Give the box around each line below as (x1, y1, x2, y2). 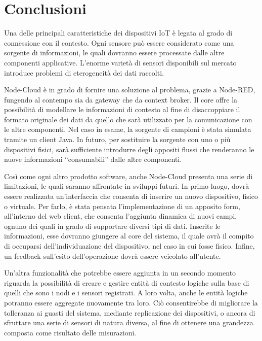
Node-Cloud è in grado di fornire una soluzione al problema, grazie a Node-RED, (4, 84, 255, 95)
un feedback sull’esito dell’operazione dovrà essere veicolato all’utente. (4, 250, 221, 261)
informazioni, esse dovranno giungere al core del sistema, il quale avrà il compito (4, 230, 254, 241)
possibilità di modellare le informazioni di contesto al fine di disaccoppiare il (4, 104, 240, 115)
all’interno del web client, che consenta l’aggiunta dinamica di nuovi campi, (4, 211, 237, 221)
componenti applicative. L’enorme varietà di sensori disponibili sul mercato (4, 57, 237, 67)
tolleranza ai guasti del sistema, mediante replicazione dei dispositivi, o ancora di (4, 307, 255, 318)
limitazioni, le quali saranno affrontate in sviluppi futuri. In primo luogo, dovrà (4, 181, 249, 191)
